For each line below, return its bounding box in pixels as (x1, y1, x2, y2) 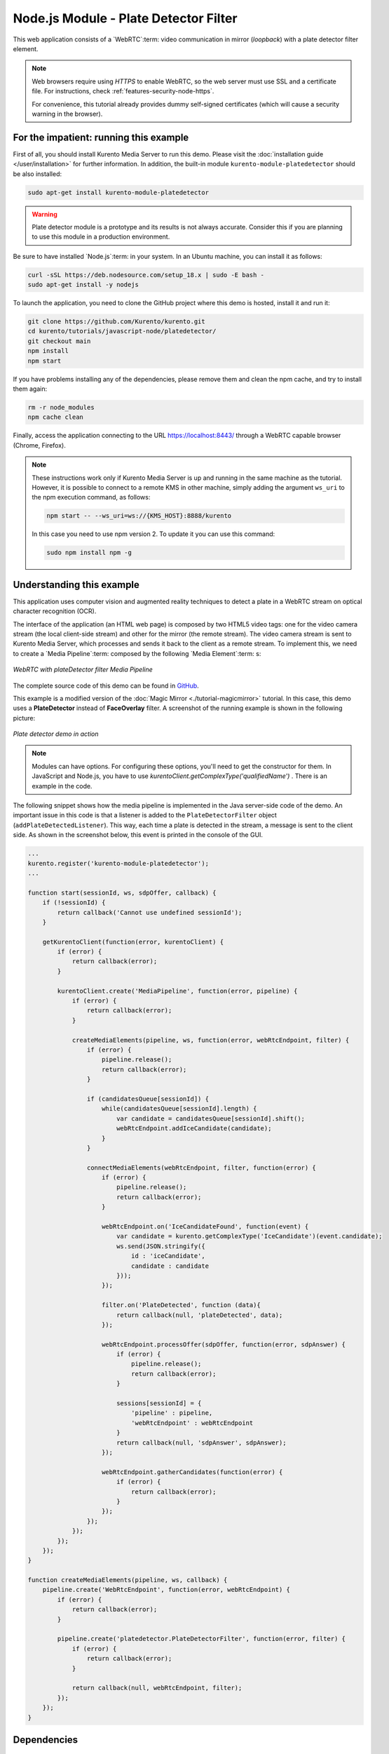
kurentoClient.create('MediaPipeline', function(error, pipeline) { (57, 986, 298, 995)
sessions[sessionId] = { (116, 1400, 202, 1407)
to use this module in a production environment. (32, 232, 170, 241)
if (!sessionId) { (42, 899, 106, 906)
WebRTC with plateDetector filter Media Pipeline (13, 665, 153, 674)
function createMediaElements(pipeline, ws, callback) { (27, 1576, 228, 1584)
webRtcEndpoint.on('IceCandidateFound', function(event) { (102, 1223, 309, 1231)
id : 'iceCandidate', (130, 1252, 206, 1260)
